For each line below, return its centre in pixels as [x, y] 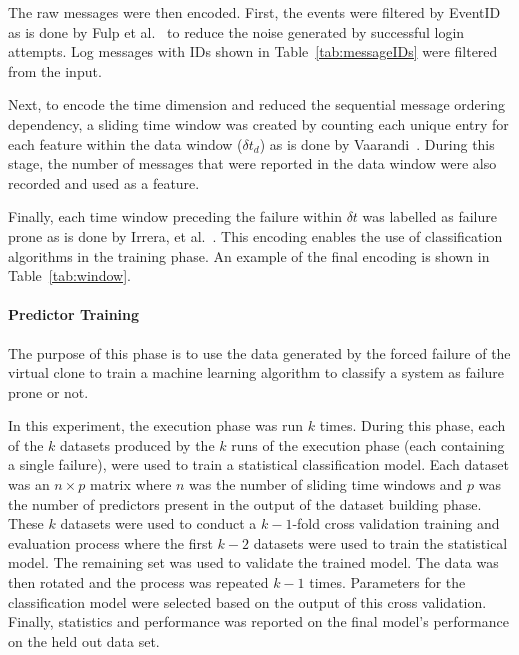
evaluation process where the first [110, 542]
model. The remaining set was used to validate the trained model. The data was [253, 562]
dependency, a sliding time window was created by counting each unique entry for [258, 123]
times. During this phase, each [412, 425]
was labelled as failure [429, 216]
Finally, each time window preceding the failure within [175, 216]
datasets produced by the [137, 444]
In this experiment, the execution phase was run [156, 425]
